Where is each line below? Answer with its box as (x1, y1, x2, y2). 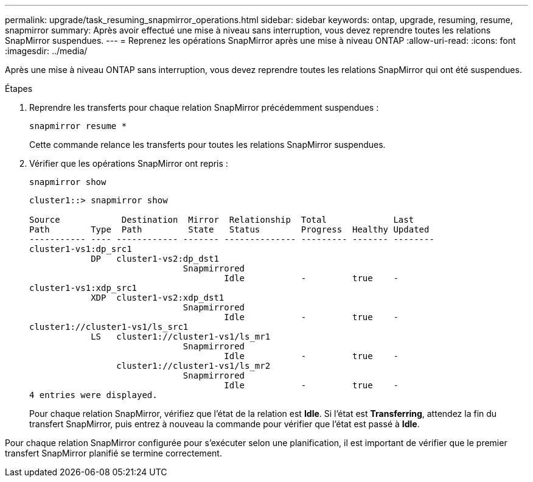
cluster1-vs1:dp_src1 (29, 244, 132, 254)
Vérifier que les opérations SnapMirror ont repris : (29, 158, 228, 169)
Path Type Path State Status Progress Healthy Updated (29, 225, 430, 234)
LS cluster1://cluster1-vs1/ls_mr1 (91, 332, 271, 341)
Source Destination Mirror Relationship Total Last (29, 215, 414, 225)
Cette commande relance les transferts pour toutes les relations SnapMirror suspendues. (29, 139, 386, 150)
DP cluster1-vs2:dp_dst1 (91, 254, 219, 264)
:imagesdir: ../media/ (5, 46, 88, 56)
